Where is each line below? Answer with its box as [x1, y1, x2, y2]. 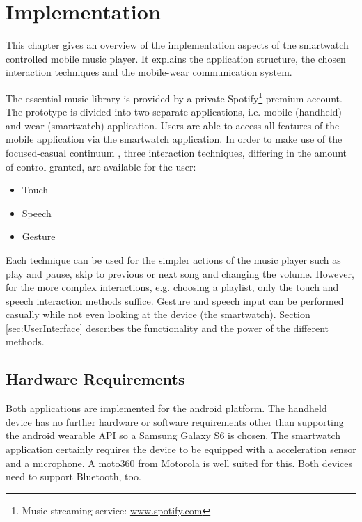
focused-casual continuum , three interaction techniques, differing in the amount [6, 145, 347, 159]
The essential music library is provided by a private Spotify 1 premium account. [6, 88, 343, 105]
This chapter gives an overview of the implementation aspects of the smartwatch [6, 38, 349, 52]
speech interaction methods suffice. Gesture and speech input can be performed [6, 293, 344, 308]
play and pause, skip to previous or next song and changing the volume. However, [6, 266, 354, 280]
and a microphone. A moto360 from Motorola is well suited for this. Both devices [6, 455, 353, 470]
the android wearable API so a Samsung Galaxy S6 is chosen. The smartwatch [6, 428, 341, 443]
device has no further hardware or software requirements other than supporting [6, 414, 344, 429]
